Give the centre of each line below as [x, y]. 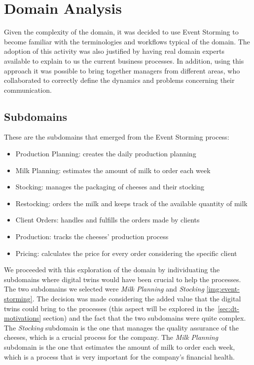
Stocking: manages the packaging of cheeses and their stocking [110, 187]
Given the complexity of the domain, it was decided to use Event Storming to [121, 32]
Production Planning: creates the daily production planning [106, 154]
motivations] [23, 318]
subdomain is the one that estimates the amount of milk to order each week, [120, 347]
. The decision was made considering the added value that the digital [137, 299]
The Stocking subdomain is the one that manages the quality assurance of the [121, 327]
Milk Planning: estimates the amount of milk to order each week [113, 170]
